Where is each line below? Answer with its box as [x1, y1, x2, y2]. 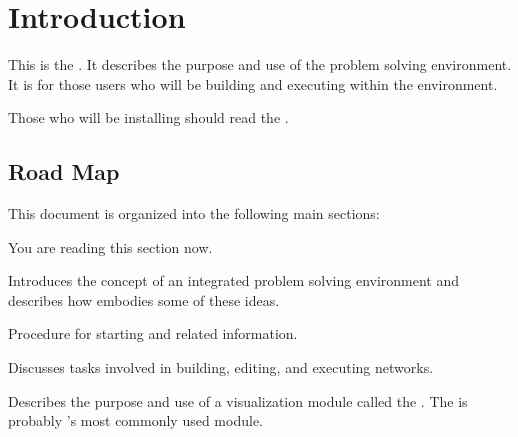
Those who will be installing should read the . [8, 107, 289, 128]
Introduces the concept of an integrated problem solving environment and [8, 270, 460, 291]
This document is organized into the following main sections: [8, 203, 380, 224]
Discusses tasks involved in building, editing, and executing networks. [8, 357, 434, 378]
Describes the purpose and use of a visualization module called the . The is [8, 390, 468, 411]
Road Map [8, 156, 120, 187]
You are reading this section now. [8, 236, 213, 257]
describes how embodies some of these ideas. [8, 289, 280, 310]
